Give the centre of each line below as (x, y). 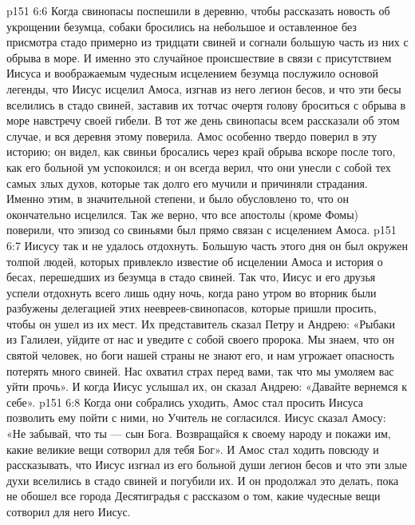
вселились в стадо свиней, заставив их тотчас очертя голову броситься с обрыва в (206, 104)
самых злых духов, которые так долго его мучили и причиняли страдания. (187, 183)
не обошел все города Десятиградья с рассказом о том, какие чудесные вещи (194, 496)
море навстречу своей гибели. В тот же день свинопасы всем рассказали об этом (203, 120)
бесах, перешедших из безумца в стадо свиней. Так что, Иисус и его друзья (191, 277)
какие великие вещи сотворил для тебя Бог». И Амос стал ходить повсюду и (193, 449)
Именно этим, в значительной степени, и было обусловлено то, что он (178, 199)
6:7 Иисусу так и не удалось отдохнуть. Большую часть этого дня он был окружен (207, 245)
